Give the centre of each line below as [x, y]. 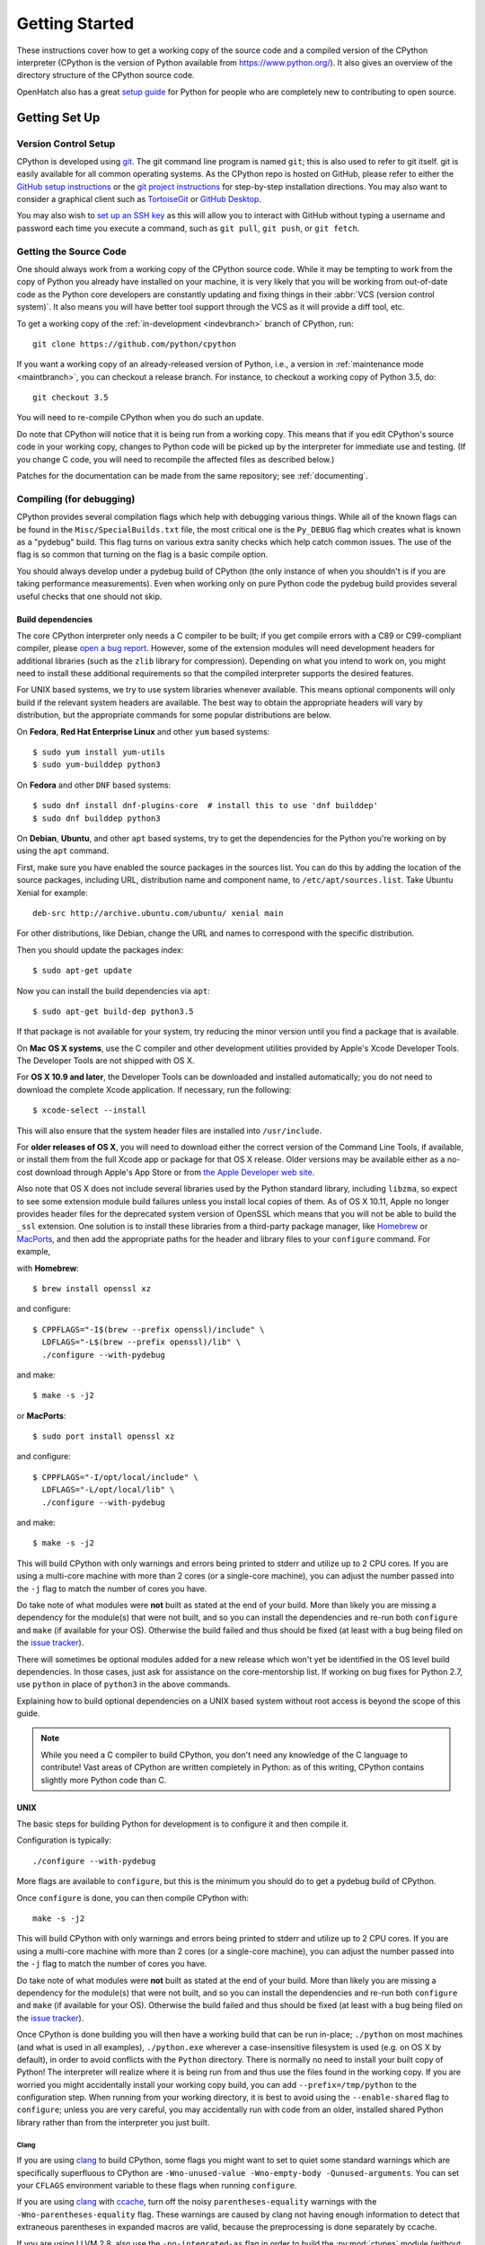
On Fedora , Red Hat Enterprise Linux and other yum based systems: [143, 731]
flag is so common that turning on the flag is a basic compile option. [142, 555]
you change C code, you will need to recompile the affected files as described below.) [176, 459]
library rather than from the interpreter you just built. [113, 2122]
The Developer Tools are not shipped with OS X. [106, 1061]
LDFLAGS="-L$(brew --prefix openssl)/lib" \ [141, 1342]
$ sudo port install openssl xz [104, 1436]
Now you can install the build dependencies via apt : [113, 990]
